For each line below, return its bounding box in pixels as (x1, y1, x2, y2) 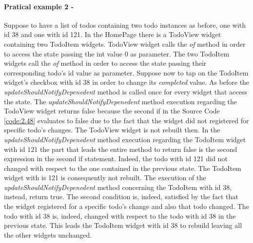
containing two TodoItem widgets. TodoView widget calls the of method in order (4, 38, 246, 49)
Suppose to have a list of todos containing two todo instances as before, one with (4, 19, 246, 30)
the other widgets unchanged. (4, 229, 92, 240)
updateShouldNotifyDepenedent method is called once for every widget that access (4, 86, 247, 96)
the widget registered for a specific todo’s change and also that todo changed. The (4, 201, 249, 211)
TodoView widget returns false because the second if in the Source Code (4, 106, 220, 116)
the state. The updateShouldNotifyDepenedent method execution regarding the (4, 96, 237, 106)
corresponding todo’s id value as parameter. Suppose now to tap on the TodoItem (4, 67, 249, 77)
